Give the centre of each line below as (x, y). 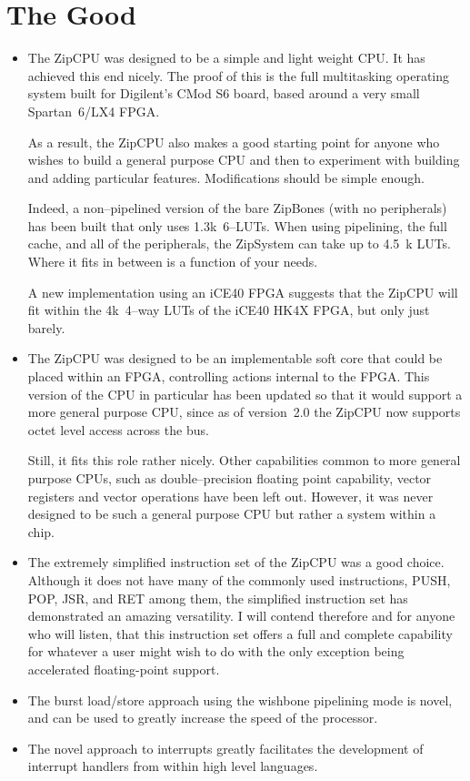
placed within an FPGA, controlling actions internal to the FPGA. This (229, 376)
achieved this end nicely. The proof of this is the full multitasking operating (238, 75)
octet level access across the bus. (118, 429)
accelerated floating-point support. (124, 669)
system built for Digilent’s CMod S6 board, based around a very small (224, 93)
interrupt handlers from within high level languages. (173, 766)
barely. (46, 327)
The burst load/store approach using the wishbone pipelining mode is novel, (240, 700)
